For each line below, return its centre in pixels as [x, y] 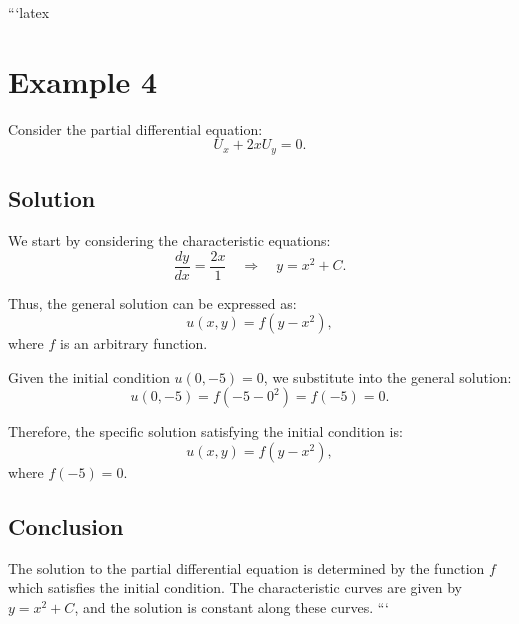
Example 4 [83, 80]
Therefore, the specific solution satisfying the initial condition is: [205, 431]
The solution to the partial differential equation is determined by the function [246, 567]
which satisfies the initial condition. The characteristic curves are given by [235, 587]
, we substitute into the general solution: [387, 376]
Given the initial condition [89, 376]
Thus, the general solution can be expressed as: [152, 302]
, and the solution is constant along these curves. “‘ [232, 606]
